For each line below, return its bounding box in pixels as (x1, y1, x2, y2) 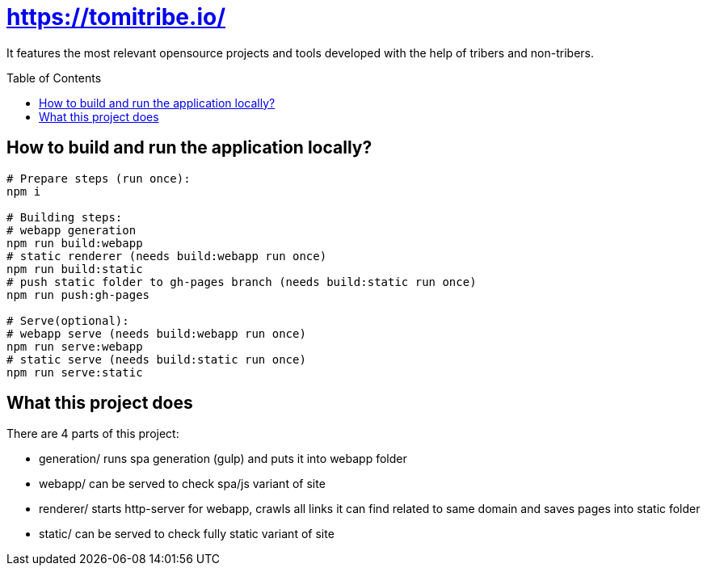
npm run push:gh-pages (6, 288, 150, 301)
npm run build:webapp (6, 236, 143, 250)
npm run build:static (6, 262, 143, 275)
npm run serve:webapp (6, 339, 143, 353)
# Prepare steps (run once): (6, 171, 191, 185)
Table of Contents (6, 70, 102, 85)
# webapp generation (6, 223, 137, 237)
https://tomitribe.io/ (6, 3, 226, 31)
